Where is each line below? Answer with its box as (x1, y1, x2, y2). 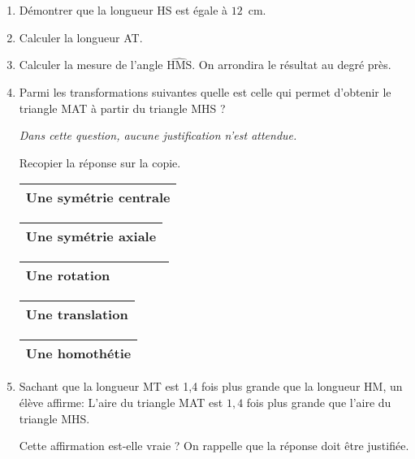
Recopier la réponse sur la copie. (19, 154, 181, 171)
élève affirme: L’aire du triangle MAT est (19, 393, 223, 410)
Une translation (25, 305, 128, 324)
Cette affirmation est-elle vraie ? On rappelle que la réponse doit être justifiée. (19, 437, 409, 454)
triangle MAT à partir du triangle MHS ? (19, 99, 226, 116)
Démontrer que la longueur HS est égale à (19, 2, 228, 18)
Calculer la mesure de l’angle (19, 56, 163, 73)
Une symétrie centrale (25, 188, 171, 207)
